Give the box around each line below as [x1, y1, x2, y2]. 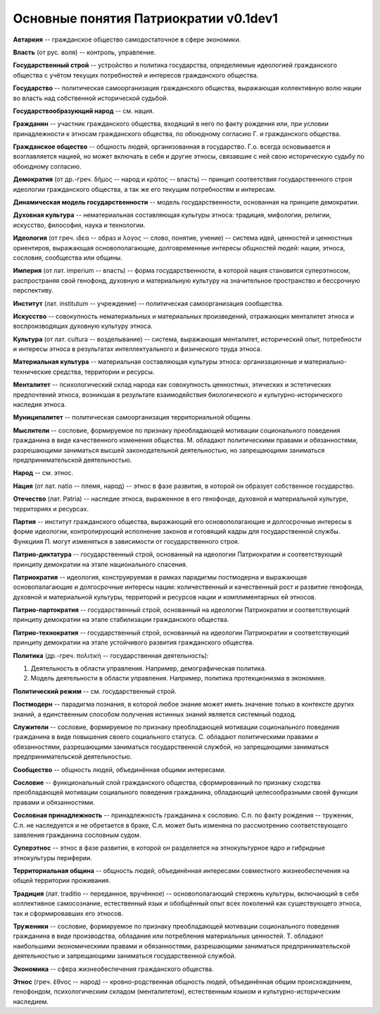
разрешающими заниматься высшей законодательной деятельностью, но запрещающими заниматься [13, 446, 325, 454]
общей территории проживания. [13, 876, 110, 885]
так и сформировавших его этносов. [13, 909, 123, 917]
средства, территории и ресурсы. [53, 367, 155, 376]
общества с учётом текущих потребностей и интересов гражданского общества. [13, 71, 259, 79]
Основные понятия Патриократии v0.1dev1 [13, 11, 278, 26]
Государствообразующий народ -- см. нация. [13, 106, 155, 115]
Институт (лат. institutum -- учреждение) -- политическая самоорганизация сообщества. [13, 299, 284, 307]
